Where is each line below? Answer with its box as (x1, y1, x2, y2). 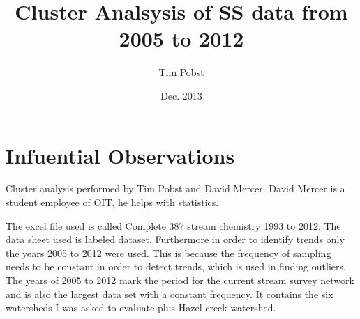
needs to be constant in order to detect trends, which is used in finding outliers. (6, 259, 346, 274)
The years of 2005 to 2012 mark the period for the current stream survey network (6, 273, 354, 287)
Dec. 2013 (160, 88, 202, 102)
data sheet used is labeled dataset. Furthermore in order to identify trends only (6, 232, 345, 247)
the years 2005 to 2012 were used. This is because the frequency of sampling (6, 245, 331, 260)
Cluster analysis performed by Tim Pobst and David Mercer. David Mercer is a (6, 181, 345, 196)
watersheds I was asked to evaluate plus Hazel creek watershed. (6, 300, 276, 315)
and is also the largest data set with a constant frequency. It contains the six (6, 286, 333, 301)
